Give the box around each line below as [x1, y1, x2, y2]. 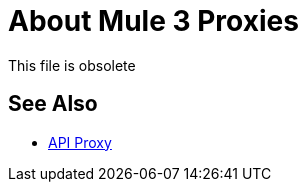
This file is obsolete [8, 56, 136, 74]
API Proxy [48, 133, 112, 151]
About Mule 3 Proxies [8, 4, 299, 38]
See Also [8, 91, 98, 117]
